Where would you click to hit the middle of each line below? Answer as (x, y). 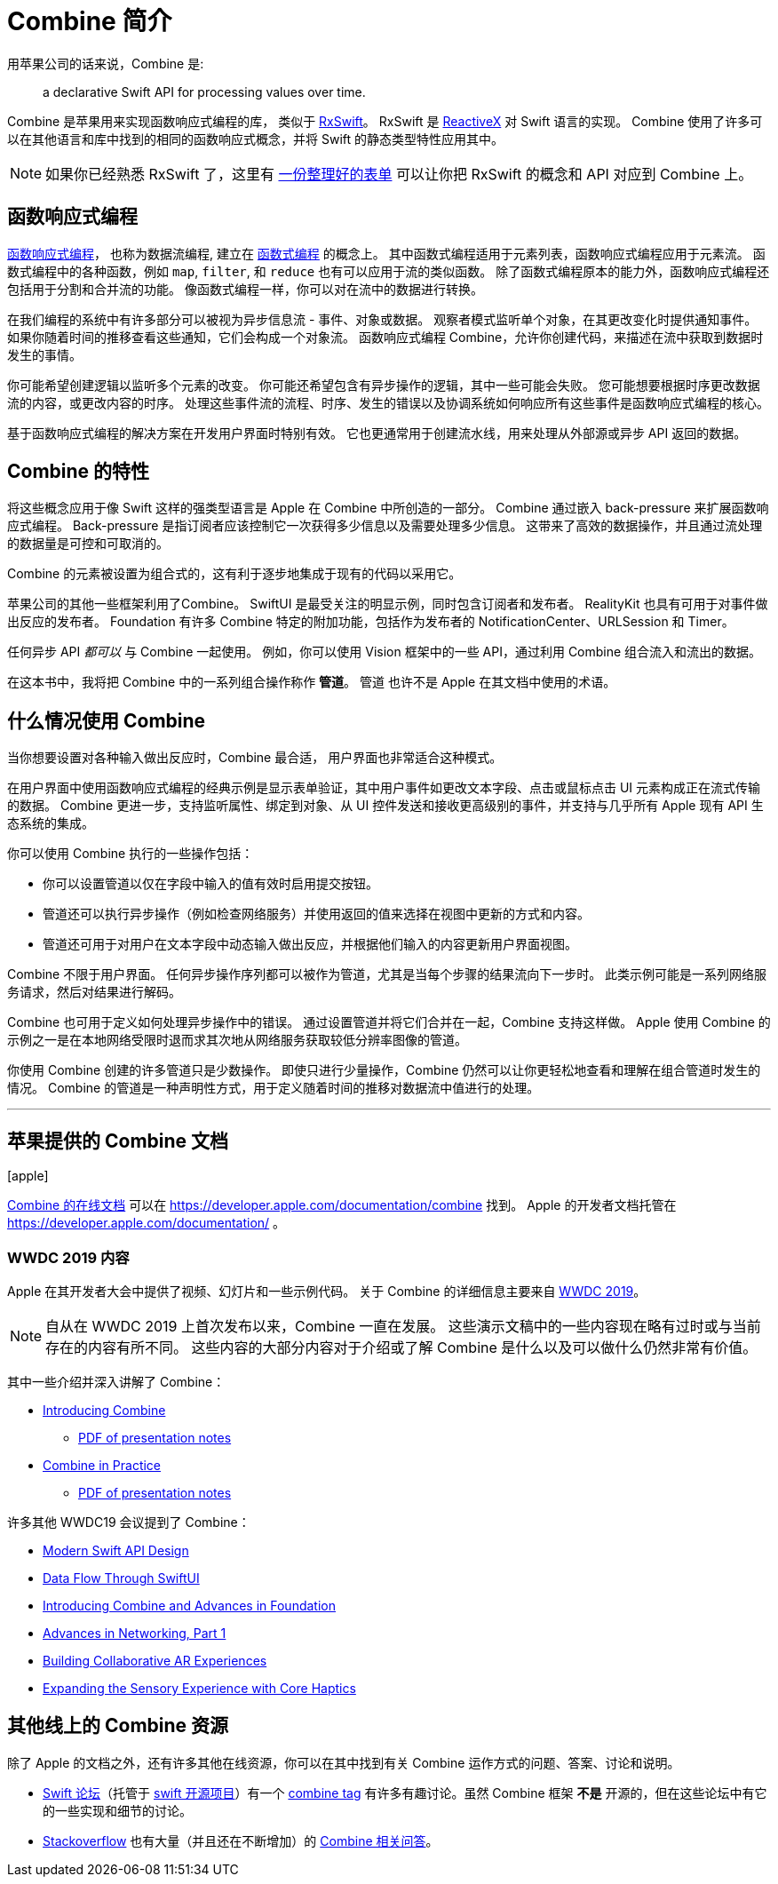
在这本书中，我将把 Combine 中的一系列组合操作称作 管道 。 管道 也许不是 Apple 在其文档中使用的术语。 (312, 682)
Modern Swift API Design (116, 1550)
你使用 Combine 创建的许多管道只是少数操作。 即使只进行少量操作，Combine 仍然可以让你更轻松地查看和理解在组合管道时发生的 (384, 1070)
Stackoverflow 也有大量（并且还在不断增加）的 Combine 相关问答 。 (241, 1840)
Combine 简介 (90, 21)
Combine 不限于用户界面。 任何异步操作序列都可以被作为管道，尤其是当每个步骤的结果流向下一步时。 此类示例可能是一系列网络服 (387, 974)
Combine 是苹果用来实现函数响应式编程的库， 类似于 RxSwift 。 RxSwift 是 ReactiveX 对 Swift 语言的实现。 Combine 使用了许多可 (385, 121)
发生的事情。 (44, 354)
